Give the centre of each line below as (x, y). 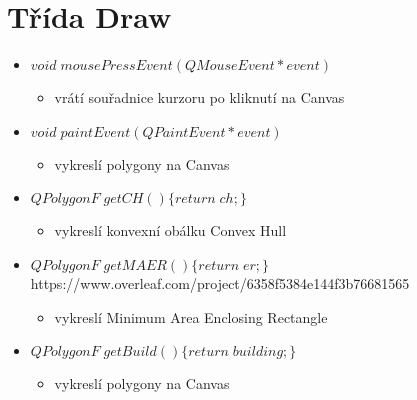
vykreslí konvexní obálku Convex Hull (170, 230)
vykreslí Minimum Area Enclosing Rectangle (191, 316)
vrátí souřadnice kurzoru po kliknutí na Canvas (199, 97)
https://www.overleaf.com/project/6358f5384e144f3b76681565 (220, 282)
